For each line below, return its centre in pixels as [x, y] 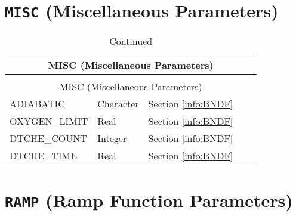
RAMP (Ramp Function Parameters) [149, 200]
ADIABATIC [37, 104]
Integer [112, 138]
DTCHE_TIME [44, 156]
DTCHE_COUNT [48, 138]
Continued [131, 41]
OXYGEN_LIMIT [49, 121]
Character [118, 104]
